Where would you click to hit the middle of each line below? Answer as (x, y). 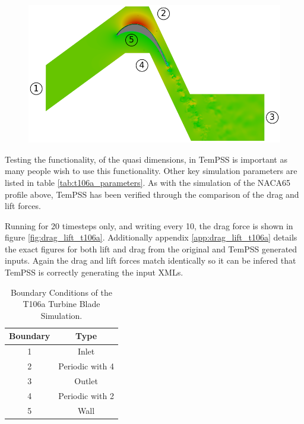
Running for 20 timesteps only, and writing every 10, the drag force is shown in (149, 225)
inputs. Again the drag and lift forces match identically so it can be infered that (151, 260)
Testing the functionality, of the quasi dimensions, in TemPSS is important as (146, 159)
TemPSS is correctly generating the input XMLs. (94, 272)
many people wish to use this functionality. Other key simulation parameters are (151, 171)
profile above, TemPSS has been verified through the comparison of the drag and (152, 194)
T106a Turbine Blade (61, 304)
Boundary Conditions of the (61, 292)
